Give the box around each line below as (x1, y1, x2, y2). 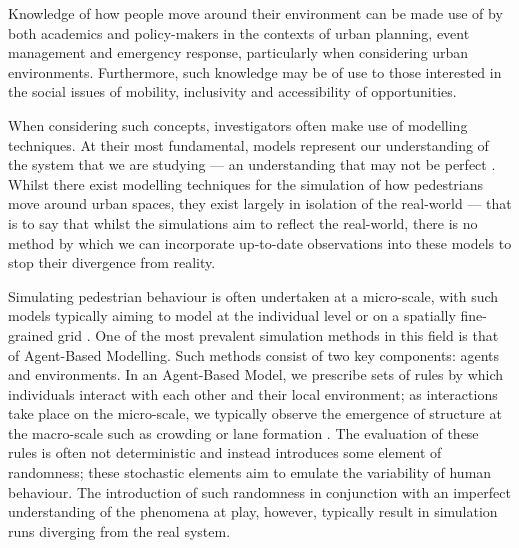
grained (8, 324, 54, 345)
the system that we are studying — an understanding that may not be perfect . (8, 154, 496, 175)
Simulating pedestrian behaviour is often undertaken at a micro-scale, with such (8, 285, 499, 306)
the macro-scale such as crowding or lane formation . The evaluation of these (8, 422, 479, 443)
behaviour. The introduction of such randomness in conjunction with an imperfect (8, 481, 511, 502)
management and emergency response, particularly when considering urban (8, 42, 469, 63)
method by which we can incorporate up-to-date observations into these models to (8, 232, 512, 253)
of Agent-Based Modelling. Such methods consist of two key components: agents (8, 344, 500, 365)
